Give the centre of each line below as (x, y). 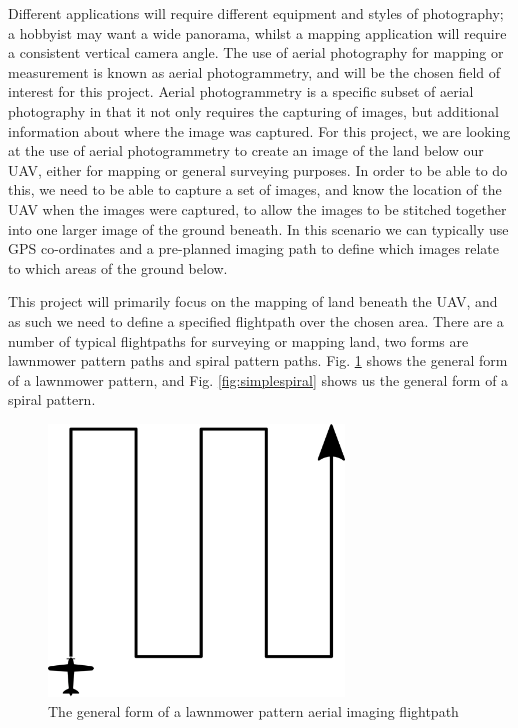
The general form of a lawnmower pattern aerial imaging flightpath (253, 710)
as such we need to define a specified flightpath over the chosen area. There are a (256, 320)
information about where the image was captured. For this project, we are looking (259, 130)
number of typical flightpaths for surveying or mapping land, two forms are (238, 340)
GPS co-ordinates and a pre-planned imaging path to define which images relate (253, 248)
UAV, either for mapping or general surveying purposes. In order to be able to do (258, 169)
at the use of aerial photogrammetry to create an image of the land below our (246, 150)
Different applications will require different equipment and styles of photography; (256, 13)
